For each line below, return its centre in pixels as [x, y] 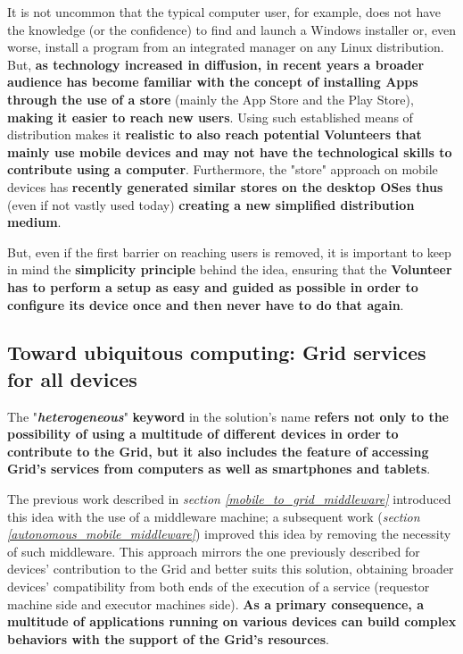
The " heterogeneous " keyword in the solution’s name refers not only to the [228, 416]
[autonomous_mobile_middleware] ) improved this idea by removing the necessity [229, 534]
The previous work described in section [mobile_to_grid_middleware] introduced [229, 499]
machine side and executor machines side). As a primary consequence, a [215, 604]
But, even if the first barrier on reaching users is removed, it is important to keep [229, 252]
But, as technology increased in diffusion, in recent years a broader [216, 64]
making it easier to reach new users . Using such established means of [210, 117]
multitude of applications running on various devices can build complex [232, 621]
